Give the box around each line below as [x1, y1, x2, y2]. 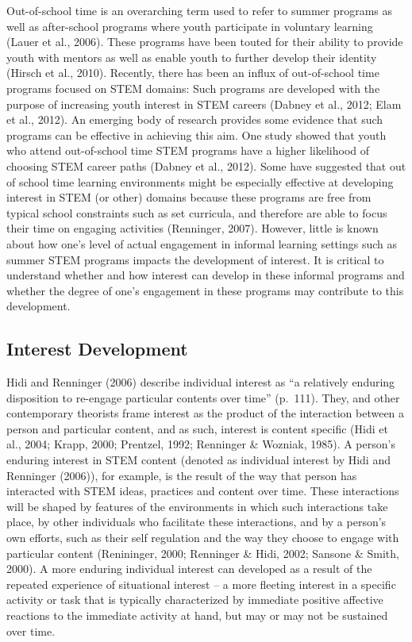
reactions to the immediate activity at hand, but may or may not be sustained [6, 606, 388, 623]
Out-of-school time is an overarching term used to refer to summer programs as [6, 2, 393, 18]
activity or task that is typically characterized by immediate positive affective [6, 591, 383, 608]
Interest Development [6, 336, 188, 361]
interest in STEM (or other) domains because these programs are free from [6, 189, 372, 206]
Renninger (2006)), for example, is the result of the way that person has [6, 467, 357, 483]
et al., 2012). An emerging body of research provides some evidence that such [6, 111, 383, 128]
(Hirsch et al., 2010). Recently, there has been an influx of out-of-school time [6, 64, 379, 81]
